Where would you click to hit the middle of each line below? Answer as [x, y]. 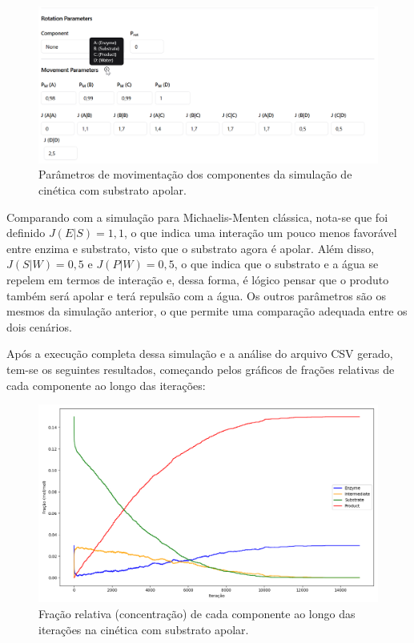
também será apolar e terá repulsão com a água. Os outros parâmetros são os [197, 295]
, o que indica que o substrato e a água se [276, 264]
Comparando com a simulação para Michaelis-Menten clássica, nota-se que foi [197, 217]
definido [26, 233]
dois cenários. [39, 326]
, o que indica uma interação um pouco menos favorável [260, 233]
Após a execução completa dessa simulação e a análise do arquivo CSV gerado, [200, 354]
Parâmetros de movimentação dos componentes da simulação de [195, 174]
